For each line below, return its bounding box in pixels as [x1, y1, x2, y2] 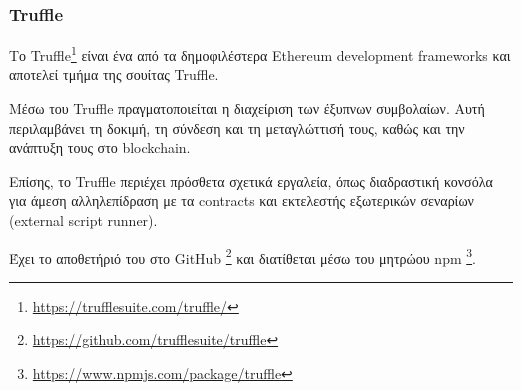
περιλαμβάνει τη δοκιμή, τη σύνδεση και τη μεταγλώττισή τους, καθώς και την [9, 117, 465, 138]
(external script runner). [9, 210, 158, 231]
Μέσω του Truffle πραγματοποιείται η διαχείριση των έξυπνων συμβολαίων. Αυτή [9, 98, 485, 119]
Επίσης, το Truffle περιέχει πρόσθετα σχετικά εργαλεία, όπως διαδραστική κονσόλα [9, 170, 493, 191]
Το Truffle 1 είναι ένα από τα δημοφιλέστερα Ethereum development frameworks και [9, 42, 511, 65]
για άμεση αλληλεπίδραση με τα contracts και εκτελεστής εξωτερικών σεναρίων [9, 190, 474, 211]
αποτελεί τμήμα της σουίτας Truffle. [9, 64, 219, 85]
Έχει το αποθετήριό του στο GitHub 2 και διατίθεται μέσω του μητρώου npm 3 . [9, 244, 476, 268]
